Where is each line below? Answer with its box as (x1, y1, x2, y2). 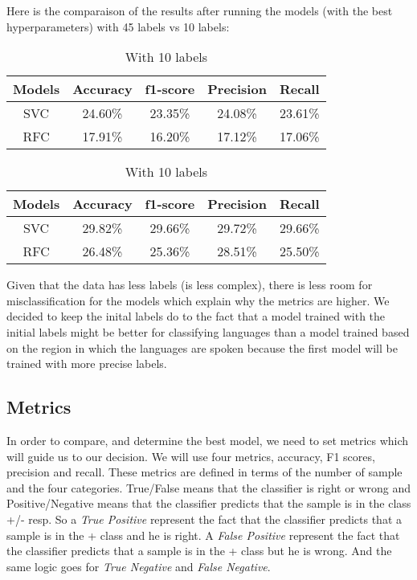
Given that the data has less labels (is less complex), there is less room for (6, 276, 373, 293)
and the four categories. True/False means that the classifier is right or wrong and (6, 479, 411, 496)
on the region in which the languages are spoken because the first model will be (6, 339, 398, 356)
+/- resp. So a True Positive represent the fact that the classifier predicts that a (6, 510, 402, 527)
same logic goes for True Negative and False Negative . (6, 558, 271, 574)
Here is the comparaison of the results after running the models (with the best (6, 2, 393, 18)
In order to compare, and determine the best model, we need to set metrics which (6, 431, 409, 448)
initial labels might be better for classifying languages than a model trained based (6, 323, 410, 340)
